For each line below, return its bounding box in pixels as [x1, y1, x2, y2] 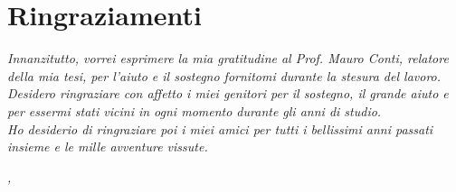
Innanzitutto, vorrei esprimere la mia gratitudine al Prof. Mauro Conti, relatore [7, 49, 449, 68]
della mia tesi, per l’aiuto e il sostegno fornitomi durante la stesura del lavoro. [7, 66, 442, 85]
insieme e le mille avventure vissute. [7, 137, 208, 156]
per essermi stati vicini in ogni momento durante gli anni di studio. [7, 101, 382, 120]
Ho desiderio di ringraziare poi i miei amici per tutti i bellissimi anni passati [7, 119, 433, 138]
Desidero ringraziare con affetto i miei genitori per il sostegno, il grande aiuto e [7, 84, 449, 103]
